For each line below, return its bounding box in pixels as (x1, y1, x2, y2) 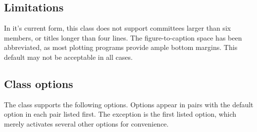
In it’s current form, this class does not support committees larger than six (4, 23, 231, 33)
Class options (4, 76, 73, 91)
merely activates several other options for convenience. (4, 118, 169, 129)
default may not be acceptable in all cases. (4, 51, 133, 62)
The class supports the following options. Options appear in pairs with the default (4, 99, 254, 109)
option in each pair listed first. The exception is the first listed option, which (4, 109, 237, 119)
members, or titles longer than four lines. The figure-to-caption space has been (4, 32, 242, 43)
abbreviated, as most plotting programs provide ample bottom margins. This (4, 42, 238, 52)
